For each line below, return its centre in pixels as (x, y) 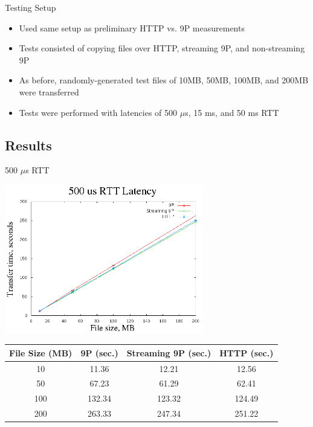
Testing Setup (31, 7)
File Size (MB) (41, 352)
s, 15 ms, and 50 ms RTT (232, 112)
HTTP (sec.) (247, 352)
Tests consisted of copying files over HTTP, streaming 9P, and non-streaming (162, 48)
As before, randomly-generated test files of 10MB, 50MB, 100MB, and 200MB (164, 80)
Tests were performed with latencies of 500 (98, 112)
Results (28, 145)
